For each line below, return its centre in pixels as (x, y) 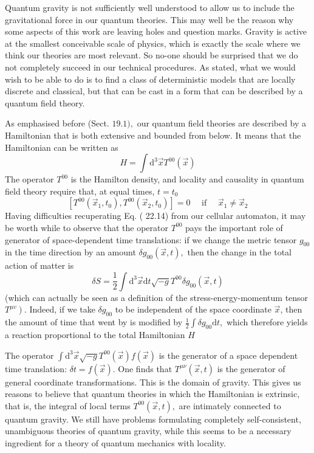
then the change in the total (239, 252)
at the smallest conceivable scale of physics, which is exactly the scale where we (153, 43)
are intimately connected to (230, 405)
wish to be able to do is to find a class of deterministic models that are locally (150, 79)
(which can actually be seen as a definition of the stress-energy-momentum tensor (157, 297)
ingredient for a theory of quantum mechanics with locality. (115, 443)
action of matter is (39, 265)
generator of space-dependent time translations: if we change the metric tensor (151, 239)
